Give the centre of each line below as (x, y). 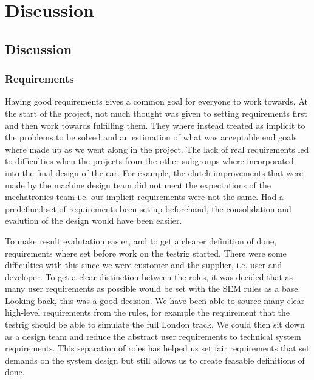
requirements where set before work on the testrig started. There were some (146, 253)
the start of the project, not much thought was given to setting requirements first (156, 113)
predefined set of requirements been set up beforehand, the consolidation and (148, 208)
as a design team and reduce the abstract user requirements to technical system (153, 336)
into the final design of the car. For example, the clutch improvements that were (154, 172)
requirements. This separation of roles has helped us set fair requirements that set (157, 348)
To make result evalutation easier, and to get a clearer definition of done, (141, 240)
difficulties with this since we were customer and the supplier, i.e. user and (144, 265)
